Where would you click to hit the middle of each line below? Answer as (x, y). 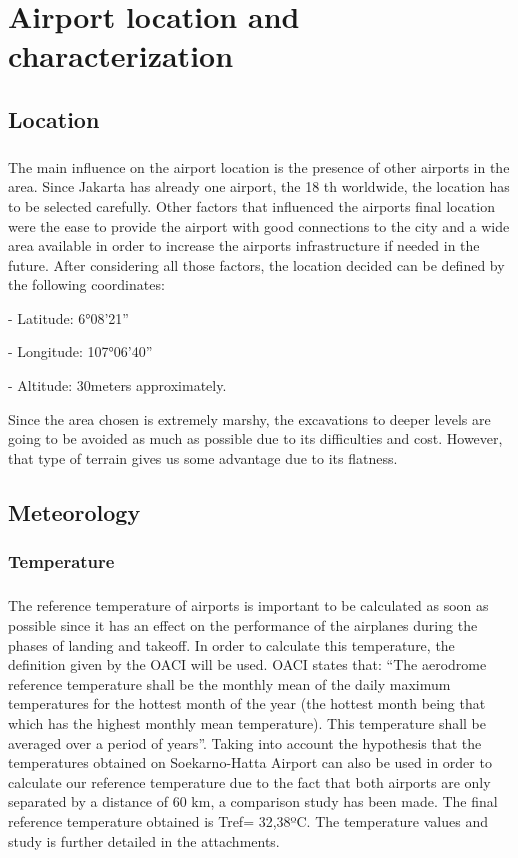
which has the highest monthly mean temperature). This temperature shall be (247, 723)
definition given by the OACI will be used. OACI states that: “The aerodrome (247, 664)
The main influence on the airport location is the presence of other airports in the (259, 166)
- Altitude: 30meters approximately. (117, 385)
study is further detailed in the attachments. (144, 840)
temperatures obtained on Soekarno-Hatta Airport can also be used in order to (250, 762)
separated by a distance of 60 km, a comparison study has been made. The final (253, 801)
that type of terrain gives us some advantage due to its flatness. (203, 457)
